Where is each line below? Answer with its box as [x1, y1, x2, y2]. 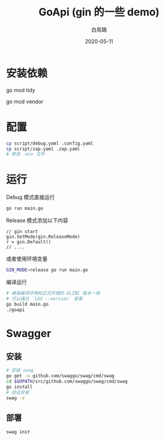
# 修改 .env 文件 [6, 151, 45, 157]
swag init [6, 429, 31, 435]
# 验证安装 [6, 389, 29, 396]
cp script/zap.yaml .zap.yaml [6, 146, 81, 152]
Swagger [6, 326, 51, 340]
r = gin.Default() [6, 239, 51, 245]
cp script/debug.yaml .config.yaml [6, 140, 94, 146]
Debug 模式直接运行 [6, 194, 55, 201]
